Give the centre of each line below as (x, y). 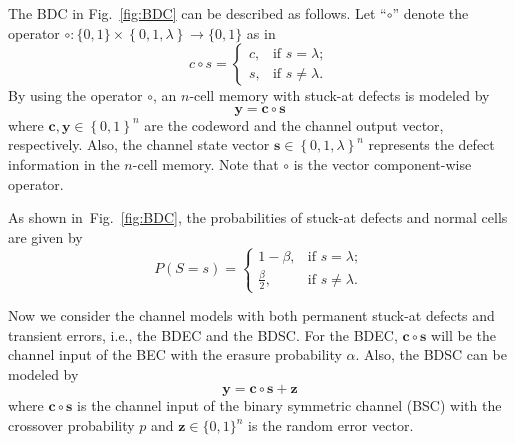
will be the (464, 334)
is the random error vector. (331, 425)
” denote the (430, 13)
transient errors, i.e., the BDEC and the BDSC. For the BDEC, (203, 334)
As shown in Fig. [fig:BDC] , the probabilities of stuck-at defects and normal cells (258, 217)
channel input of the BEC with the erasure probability (175, 354)
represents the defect (431, 144)
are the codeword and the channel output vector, (294, 124)
